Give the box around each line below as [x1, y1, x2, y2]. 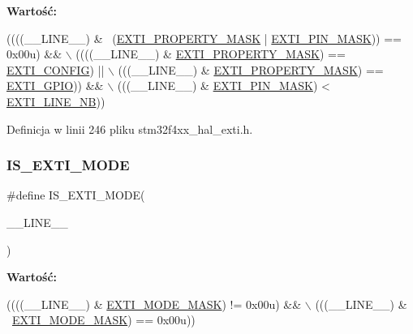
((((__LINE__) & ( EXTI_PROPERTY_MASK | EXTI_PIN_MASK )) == [6, 29, 402, 46]
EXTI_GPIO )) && [6, 77, 104, 94]
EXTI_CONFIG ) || [6, 61, 105, 78]
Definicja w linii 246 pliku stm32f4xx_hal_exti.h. [6, 120, 253, 137]
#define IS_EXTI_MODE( [6, 186, 145, 203]
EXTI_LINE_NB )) [6, 92, 105, 109]
